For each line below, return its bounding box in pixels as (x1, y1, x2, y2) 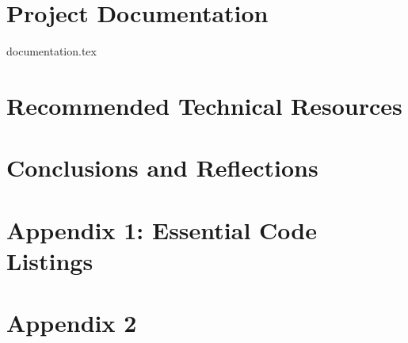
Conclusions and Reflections (6, 151, 318, 184)
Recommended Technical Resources (6, 89, 402, 121)
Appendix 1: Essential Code (6, 213, 317, 246)
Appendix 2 (6, 307, 137, 339)
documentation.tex (6, 43, 97, 59)
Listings (6, 244, 93, 276)
